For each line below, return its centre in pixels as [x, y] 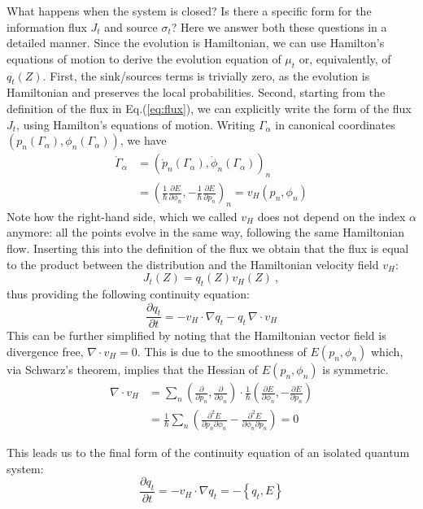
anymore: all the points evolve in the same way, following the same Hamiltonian [206, 232]
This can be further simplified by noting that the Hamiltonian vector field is [196, 335]
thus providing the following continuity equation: [128, 293]
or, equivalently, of [345, 58]
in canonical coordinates [335, 124]
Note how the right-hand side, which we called [122, 216]
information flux [47, 26]
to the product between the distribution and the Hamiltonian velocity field [193, 264]
